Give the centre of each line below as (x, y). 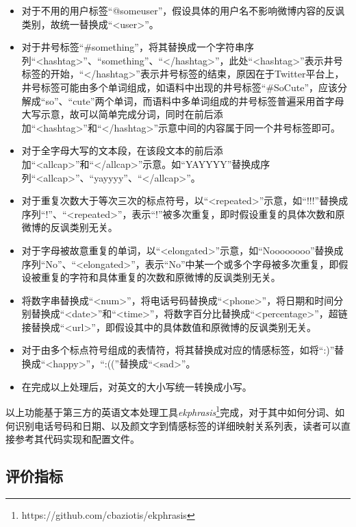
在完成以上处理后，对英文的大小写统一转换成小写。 (137, 386)
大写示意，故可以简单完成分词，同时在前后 (117, 114)
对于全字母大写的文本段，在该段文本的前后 (117, 150)
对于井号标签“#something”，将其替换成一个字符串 (133, 47)
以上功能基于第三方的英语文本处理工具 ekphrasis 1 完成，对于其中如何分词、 (170, 411)
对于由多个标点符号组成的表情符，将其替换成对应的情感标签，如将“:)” (178, 350)
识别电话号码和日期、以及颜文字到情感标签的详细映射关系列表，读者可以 (178, 425)
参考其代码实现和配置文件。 (77, 439)
